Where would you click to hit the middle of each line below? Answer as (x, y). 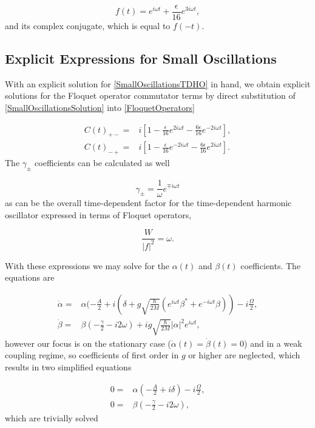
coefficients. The (271, 265)
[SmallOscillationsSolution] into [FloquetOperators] (100, 108)
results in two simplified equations (68, 366)
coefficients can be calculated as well (102, 163)
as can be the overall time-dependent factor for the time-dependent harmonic (148, 203)
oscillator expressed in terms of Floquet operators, (98, 214)
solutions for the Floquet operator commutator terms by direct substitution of (150, 95)
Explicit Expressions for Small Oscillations (141, 59)
